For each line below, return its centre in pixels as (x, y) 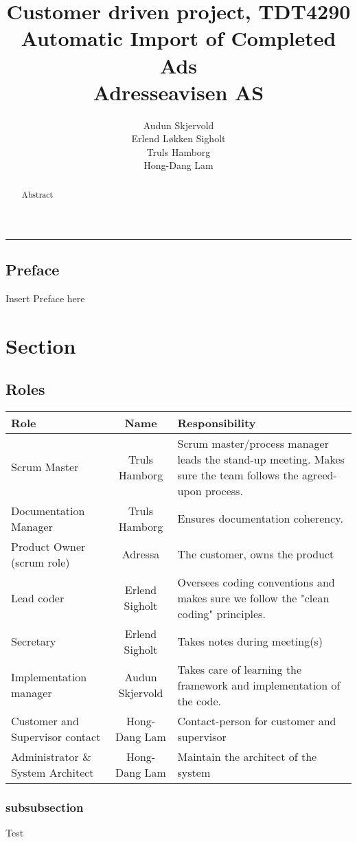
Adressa (141, 554)
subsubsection (45, 807)
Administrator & (51, 756)
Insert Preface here (45, 298)
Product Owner (48, 546)
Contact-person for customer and (257, 720)
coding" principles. (221, 613)
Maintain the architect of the (247, 756)
